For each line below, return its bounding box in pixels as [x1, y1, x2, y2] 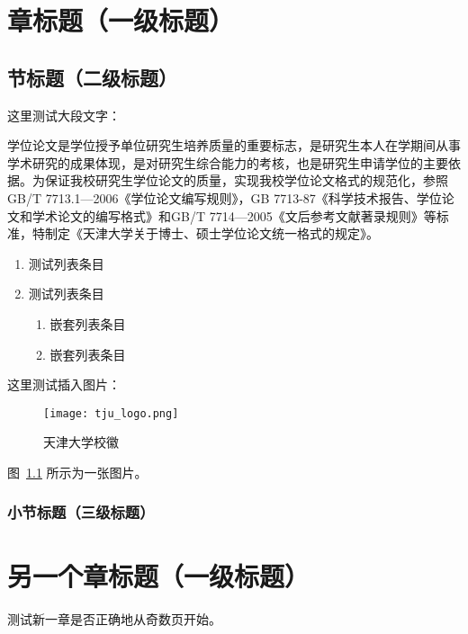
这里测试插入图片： [7, 375, 121, 394]
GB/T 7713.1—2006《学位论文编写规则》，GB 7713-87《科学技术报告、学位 [7, 188, 442, 207]
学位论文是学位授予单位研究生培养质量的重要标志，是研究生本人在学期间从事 [7, 136, 461, 155]
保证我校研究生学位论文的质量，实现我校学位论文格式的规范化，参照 [44, 171, 448, 190]
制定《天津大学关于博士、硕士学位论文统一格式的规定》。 [44, 224, 379, 243]
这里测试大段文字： [7, 105, 121, 124]
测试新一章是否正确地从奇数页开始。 [7, 609, 221, 628]
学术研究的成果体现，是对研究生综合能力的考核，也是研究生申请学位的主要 [7, 153, 448, 172]
